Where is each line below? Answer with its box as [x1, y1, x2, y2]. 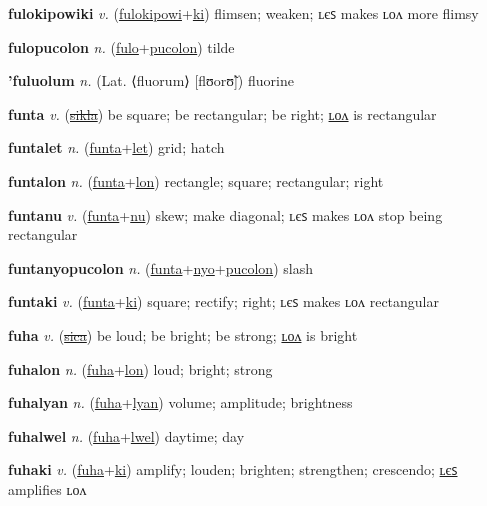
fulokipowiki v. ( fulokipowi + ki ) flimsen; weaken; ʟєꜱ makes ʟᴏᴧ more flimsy [8, 3, 479, 23]
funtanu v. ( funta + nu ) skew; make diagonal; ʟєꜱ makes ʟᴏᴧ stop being [8, 204, 443, 225]
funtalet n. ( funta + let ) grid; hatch [8, 137, 225, 158]
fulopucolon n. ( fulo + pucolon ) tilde [8, 36, 235, 57]
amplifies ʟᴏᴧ [8, 478, 87, 499]
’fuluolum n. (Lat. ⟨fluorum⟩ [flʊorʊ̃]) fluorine [8, 70, 294, 91]
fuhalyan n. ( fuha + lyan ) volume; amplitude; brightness [8, 392, 353, 413]
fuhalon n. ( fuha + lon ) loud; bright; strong [8, 358, 273, 379]
